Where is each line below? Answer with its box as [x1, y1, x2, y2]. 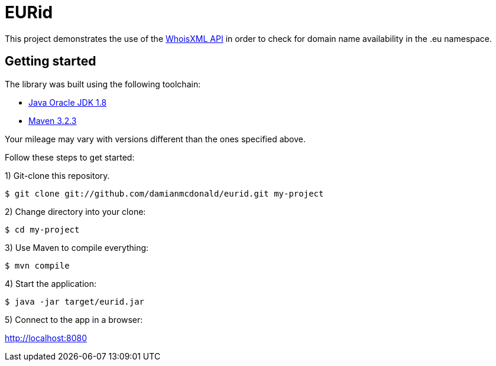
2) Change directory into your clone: [5, 206, 146, 217]
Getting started [5, 54, 96, 69]
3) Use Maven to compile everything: [5, 242, 149, 253]
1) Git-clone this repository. [5, 170, 110, 181]
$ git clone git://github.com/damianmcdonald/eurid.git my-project [5, 188, 324, 198]
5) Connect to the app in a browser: [5, 314, 143, 325]
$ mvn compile [5, 260, 70, 270]
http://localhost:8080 [5, 332, 87, 343]
